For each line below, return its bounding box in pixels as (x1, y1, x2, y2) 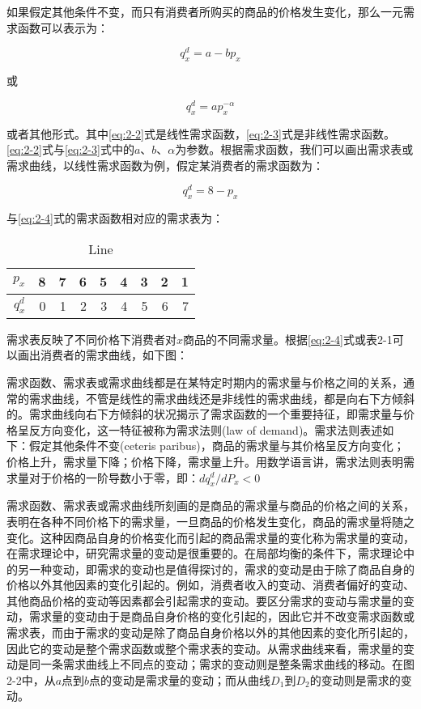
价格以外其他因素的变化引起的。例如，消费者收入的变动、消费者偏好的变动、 (6, 576, 415, 593)
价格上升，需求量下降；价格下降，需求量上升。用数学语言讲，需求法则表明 (6, 452, 403, 469)
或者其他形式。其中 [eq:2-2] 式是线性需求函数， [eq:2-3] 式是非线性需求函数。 (6, 125, 395, 142)
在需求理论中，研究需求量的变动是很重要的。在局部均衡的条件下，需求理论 (6, 545, 403, 562)
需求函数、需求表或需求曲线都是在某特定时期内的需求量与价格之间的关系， (6, 373, 403, 390)
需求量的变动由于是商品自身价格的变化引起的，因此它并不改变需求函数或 (28, 608, 415, 625)
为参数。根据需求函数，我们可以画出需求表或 (175, 141, 414, 158)
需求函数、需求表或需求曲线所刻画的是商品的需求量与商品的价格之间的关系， (6, 497, 415, 514)
